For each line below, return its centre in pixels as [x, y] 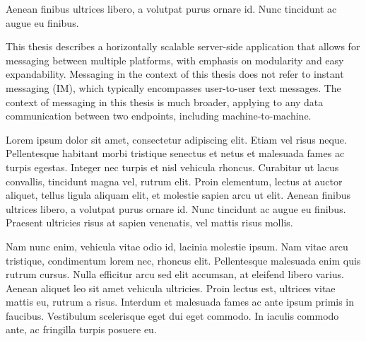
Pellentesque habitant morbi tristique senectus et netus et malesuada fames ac [175, 153]
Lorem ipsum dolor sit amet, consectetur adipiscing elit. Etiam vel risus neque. [176, 139]
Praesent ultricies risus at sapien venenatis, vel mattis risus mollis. [149, 222]
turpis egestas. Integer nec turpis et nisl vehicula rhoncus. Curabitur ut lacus [172, 167]
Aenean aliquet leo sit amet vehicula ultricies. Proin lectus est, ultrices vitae [171, 288]
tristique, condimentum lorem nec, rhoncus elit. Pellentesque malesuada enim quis [183, 260]
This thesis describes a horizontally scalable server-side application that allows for [183, 46]
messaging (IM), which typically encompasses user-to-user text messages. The [173, 87]
